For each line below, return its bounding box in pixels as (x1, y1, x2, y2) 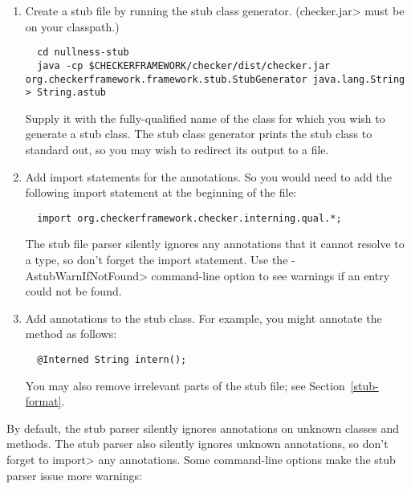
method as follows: (25, 325, 117, 342)
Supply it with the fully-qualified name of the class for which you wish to (25, 109, 385, 126)
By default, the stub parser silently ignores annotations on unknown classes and (6, 419, 400, 436)
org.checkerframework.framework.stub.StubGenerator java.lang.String (25, 73, 405, 85)
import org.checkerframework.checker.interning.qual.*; (37, 212, 342, 224)
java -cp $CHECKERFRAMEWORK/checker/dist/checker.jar (37, 59, 331, 71)
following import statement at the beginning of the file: (25, 184, 297, 201)
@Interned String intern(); (37, 354, 187, 365)
